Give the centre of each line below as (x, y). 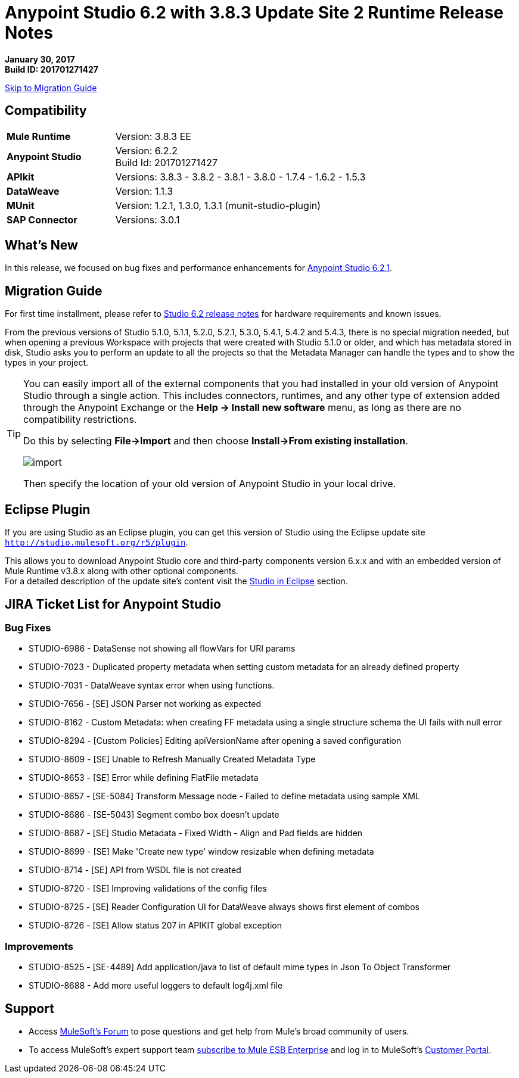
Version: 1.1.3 (144, 191)
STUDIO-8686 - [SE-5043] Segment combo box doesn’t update (154, 815)
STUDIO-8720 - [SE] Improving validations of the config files (148, 889)
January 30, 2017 (40, 59)
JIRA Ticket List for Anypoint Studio (113, 604)
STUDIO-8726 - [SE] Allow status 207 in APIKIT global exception (155, 926)
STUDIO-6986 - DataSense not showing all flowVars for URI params (162, 649)
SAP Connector (42, 219)
